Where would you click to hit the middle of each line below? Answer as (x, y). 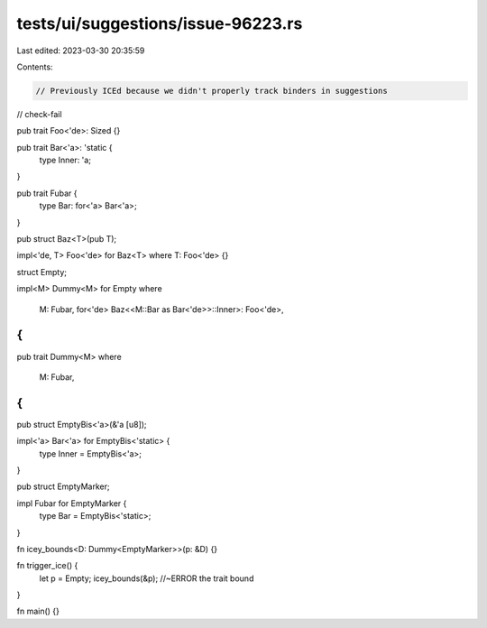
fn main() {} (38, 611)
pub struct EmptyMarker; (63, 486)
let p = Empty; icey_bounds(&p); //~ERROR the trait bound (147, 578)
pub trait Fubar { (47, 193)
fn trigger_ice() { (47, 566)
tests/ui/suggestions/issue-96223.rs (160, 23)
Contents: (35, 67)
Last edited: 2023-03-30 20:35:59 (81, 51)
